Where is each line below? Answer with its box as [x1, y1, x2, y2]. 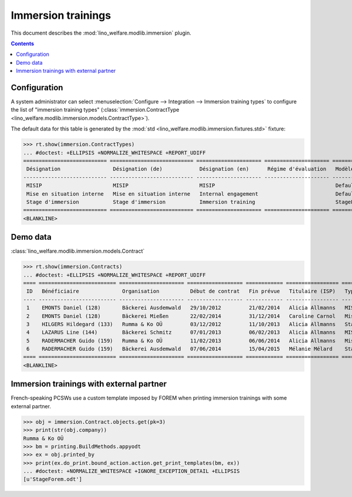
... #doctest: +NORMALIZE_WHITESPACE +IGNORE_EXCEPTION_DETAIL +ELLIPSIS [23, 468, 240, 475]
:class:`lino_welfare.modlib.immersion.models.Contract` [11, 247, 145, 255]
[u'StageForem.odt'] [23, 476, 82, 483]
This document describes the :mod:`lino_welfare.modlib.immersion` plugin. [11, 29, 192, 36]
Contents [11, 40, 35, 47]
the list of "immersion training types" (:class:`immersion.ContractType [11, 106, 180, 113]
